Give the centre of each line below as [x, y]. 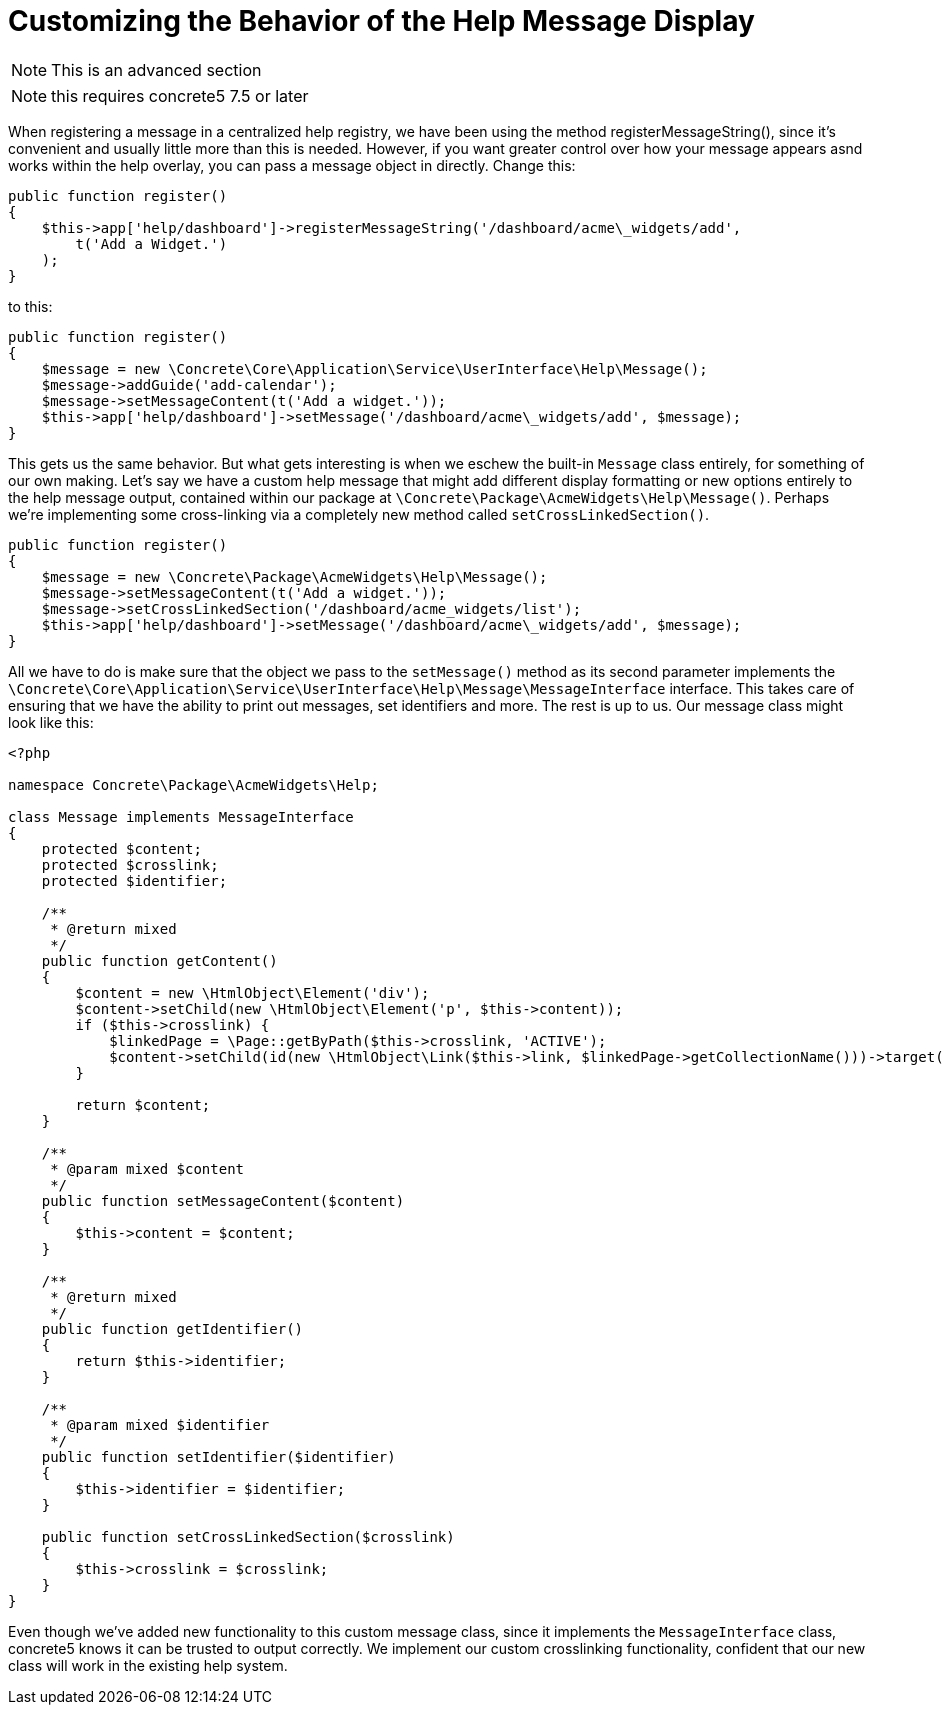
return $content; [143, 1104]
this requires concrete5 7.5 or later [180, 95]
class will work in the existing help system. [148, 1665]
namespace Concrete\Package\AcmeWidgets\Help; [193, 784]
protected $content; [121, 848]
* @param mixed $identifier [160, 1424]
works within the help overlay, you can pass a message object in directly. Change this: [292, 165]
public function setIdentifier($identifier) [218, 1456]
